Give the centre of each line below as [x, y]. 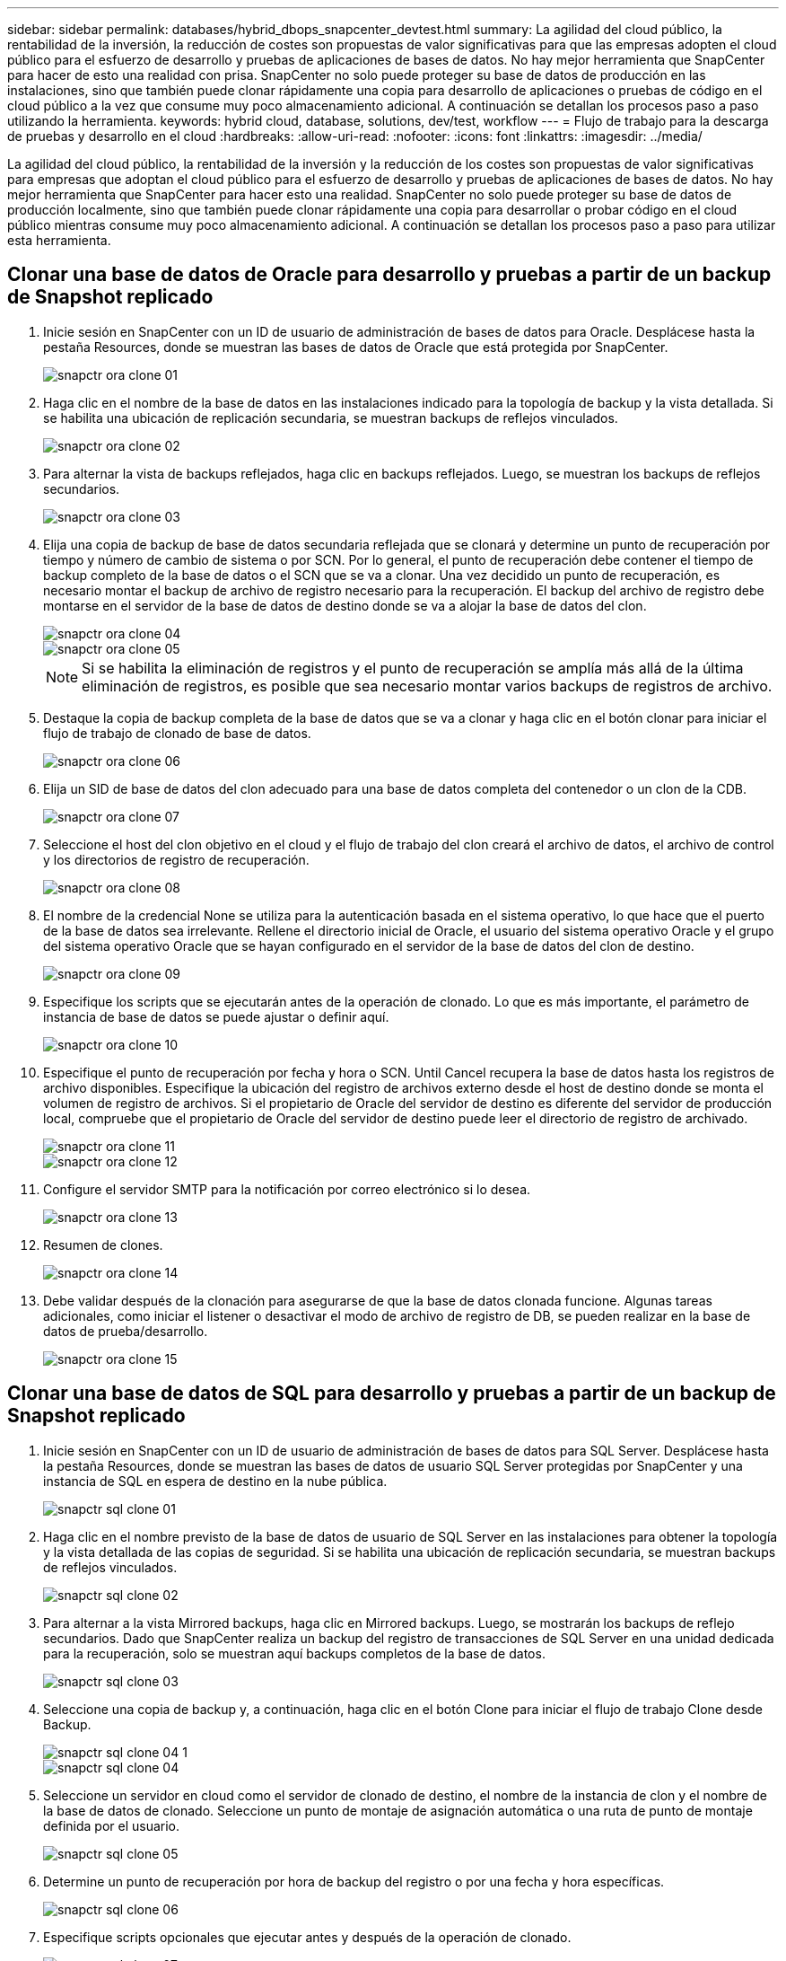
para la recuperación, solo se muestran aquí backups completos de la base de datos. [294, 1653]
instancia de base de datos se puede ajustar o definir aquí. [216, 1016]
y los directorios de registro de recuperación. [176, 859]
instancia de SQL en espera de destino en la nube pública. [215, 1481]
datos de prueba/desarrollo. [126, 1331]
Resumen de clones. [103, 1244]
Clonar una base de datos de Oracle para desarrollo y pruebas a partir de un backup [389, 275]
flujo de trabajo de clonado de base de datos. [177, 733]
